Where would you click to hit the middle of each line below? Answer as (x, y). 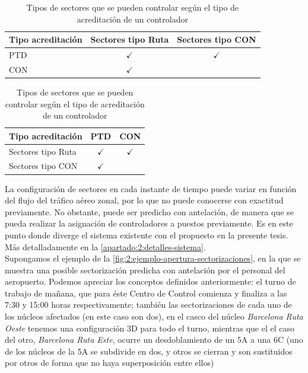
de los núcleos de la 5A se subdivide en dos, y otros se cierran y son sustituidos (149, 351)
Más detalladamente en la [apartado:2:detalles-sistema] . (105, 246)
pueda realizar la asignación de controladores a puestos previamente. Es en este (149, 223)
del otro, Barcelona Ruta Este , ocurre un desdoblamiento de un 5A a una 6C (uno (154, 339)
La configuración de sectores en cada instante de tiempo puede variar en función (151, 188)
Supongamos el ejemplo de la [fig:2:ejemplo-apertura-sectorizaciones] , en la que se (153, 258)
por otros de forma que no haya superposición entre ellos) (109, 363)
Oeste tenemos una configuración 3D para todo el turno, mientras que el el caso (150, 328)
